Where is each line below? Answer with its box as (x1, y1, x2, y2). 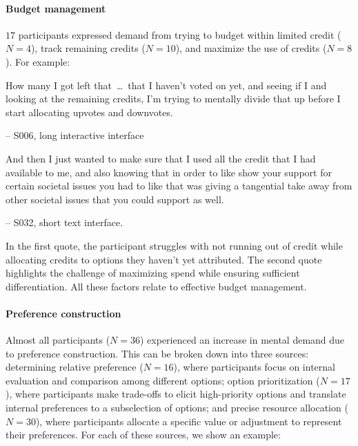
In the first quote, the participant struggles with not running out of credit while (6, 238, 343, 252)
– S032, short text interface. (6, 215, 123, 230)
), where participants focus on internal (173, 360, 335, 374)
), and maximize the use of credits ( (175, 41, 327, 55)
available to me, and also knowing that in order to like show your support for (6, 165, 332, 179)
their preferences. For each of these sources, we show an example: (6, 427, 281, 442)
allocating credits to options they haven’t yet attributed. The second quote (6, 252, 322, 266)
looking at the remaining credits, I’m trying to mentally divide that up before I (6, 91, 341, 106)
